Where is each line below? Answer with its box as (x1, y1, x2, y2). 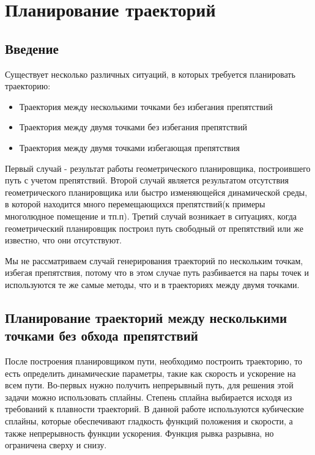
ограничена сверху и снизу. (5, 438, 107, 451)
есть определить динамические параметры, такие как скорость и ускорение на (5, 366, 296, 379)
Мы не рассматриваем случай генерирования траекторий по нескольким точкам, (5, 254, 303, 267)
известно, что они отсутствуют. (5, 234, 122, 246)
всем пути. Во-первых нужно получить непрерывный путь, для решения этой (5, 379, 294, 391)
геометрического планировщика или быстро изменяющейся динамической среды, (5, 185, 308, 198)
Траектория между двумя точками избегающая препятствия (19, 141, 240, 154)
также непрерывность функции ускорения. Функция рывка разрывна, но (5, 426, 274, 439)
